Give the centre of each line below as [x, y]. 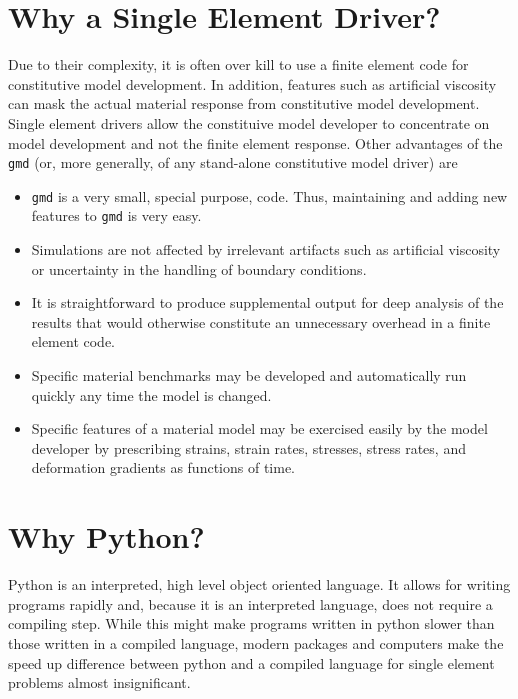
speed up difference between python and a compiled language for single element [251, 662]
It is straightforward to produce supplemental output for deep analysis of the [267, 302]
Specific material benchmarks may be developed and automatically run [249, 375]
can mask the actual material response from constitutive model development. [244, 103]
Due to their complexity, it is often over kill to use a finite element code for [238, 64]
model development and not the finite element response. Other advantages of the [255, 142]
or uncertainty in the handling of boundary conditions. [199, 268]
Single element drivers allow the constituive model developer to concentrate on [249, 122]
